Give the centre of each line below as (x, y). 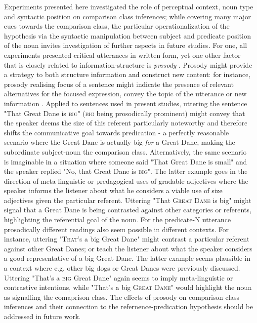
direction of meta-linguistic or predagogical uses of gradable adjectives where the (126, 181)
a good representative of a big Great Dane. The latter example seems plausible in (127, 258)
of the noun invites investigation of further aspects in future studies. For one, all (126, 45)
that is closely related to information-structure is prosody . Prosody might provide (128, 64)
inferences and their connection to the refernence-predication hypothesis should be (128, 306)
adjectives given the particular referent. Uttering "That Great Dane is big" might (128, 200)
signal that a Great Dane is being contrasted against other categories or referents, (128, 210)
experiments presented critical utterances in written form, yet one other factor (122, 55)
